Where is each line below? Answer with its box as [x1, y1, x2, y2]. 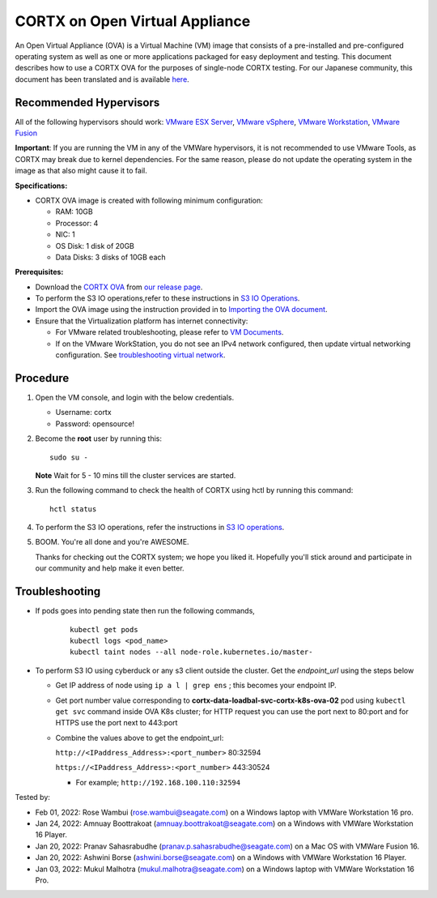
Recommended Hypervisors [15, 96, 160, 109]
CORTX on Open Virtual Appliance [15, 12, 251, 30]
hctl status [49, 504, 97, 514]
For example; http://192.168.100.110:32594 [75, 777, 241, 787]
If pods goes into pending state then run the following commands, [35, 606, 255, 616]
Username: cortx [55, 408, 112, 417]
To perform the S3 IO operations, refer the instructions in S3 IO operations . [35, 523, 285, 532]
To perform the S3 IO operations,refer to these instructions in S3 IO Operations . [35, 293, 300, 303]
